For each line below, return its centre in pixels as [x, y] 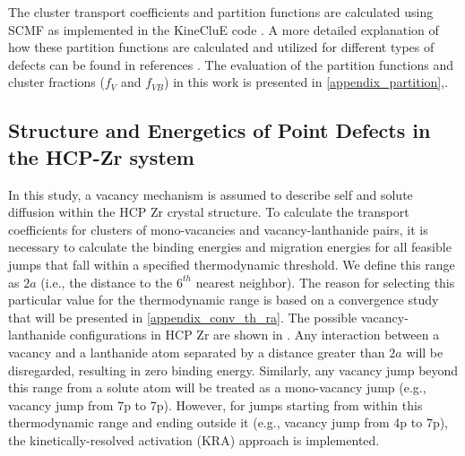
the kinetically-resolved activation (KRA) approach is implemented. [194, 439]
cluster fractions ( [56, 82]
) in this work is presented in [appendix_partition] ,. [306, 82]
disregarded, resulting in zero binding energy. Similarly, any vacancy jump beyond [233, 370]
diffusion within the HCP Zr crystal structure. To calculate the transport [209, 212]
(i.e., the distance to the [107, 282]
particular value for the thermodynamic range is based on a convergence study [224, 300]
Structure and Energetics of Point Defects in [220, 130]
